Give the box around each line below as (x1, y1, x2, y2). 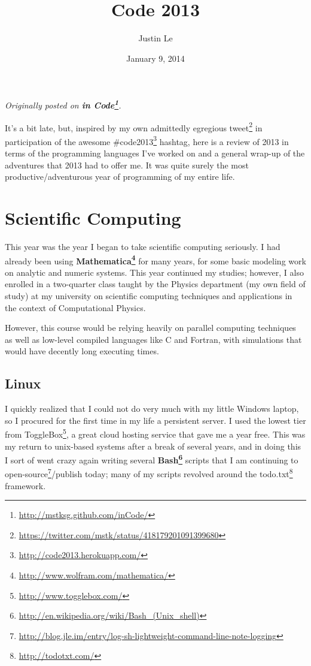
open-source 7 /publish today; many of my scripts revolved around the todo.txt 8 (5, 466, 293, 480)
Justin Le (138, 32, 173, 44)
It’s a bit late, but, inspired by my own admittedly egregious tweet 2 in (5, 119, 263, 134)
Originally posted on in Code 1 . (5, 97, 121, 111)
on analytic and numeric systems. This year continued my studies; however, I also (5, 266, 304, 278)
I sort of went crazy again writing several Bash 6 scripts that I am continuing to (5, 452, 298, 466)
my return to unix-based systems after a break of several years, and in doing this (5, 439, 301, 452)
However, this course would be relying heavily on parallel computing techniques (5, 321, 296, 334)
